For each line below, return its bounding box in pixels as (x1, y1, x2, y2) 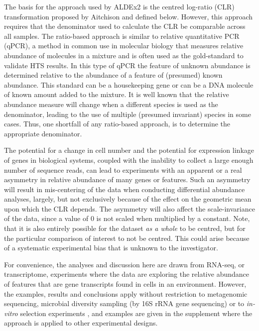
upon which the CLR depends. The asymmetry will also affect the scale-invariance (4, 203, 255, 214)
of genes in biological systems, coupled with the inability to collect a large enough (4, 154, 254, 165)
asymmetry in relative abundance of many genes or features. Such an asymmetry (4, 174, 251, 185)
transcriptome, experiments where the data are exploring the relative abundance (4, 269, 249, 279)
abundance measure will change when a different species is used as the (4, 99, 218, 109)
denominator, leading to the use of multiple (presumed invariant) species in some (4, 109, 251, 119)
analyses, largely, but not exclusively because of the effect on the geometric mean (4, 194, 252, 204)
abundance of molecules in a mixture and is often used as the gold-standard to (4, 50, 244, 60)
